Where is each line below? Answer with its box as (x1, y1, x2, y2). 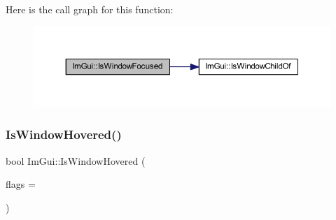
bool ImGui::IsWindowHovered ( (6, 153, 146, 168)
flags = (6, 177, 36, 191)
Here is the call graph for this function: (6, 2, 174, 16)
